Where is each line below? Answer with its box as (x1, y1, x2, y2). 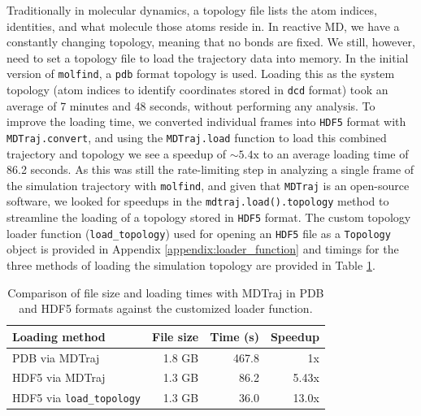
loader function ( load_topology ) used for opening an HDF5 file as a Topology (7, 224, 391, 241)
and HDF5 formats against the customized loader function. (19, 300, 313, 317)
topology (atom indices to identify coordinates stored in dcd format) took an (7, 81, 388, 98)
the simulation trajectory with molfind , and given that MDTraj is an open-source (7, 176, 410, 193)
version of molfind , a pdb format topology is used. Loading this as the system (7, 65, 395, 82)
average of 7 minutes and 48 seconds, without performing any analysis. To (7, 97, 375, 114)
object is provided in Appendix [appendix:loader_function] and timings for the (7, 240, 399, 258)
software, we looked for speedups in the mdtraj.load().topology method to (7, 193, 389, 210)
